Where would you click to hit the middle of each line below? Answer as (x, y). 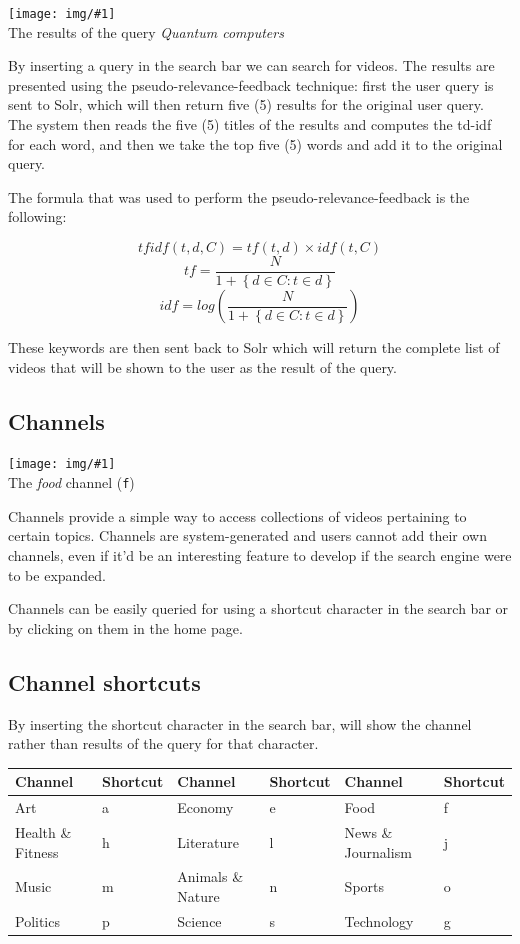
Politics (37, 920)
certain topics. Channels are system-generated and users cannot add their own (247, 535)
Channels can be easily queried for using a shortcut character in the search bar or (258, 608)
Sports (364, 886)
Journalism (378, 851)
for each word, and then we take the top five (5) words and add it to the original (255, 143)
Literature (208, 841)
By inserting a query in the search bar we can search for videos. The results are (251, 65)
